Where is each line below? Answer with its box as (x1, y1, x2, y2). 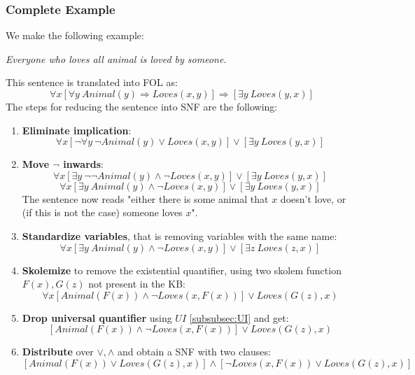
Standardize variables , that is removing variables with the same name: (22, 228, 337, 243)
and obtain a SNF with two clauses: (118, 344, 271, 359)
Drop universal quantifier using (22, 310, 172, 325)
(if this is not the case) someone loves (22, 205, 183, 220)
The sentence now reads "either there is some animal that (22, 191, 269, 206)
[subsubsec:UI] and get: (189, 310, 289, 325)
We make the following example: (6, 28, 144, 43)
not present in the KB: (88, 276, 185, 291)
